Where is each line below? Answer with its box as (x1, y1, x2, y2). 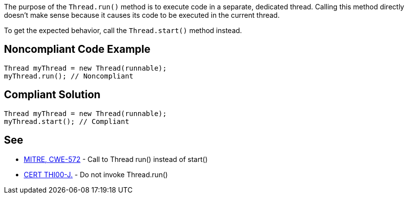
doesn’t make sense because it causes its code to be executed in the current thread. (4, 11, 280, 19)
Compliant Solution (4, 88, 101, 101)
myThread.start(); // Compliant (4, 117, 129, 125)
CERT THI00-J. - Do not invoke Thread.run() (24, 170, 168, 179)
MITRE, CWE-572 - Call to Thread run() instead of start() (24, 155, 208, 163)
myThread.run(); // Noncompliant (4, 72, 134, 80)
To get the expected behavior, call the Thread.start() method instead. (4, 26, 242, 35)
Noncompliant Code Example (4, 43, 151, 56)
